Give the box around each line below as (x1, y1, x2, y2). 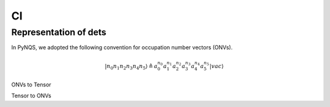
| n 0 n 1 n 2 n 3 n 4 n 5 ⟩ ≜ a (105, 63, 158, 71)
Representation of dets (11, 27, 107, 38)
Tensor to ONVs (11, 92, 51, 100)
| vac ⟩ (209, 63, 224, 69)
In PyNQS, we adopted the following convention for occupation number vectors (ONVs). (11, 44, 233, 51)
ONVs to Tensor (11, 81, 51, 88)
